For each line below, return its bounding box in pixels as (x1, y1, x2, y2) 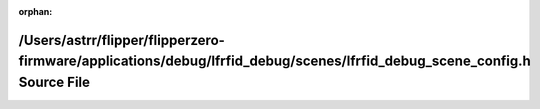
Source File (18, 74, 90, 90)
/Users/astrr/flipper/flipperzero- (18, 31, 225, 49)
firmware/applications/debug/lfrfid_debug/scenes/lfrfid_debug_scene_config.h (18, 53, 532, 70)
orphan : (18, 6, 53, 17)
